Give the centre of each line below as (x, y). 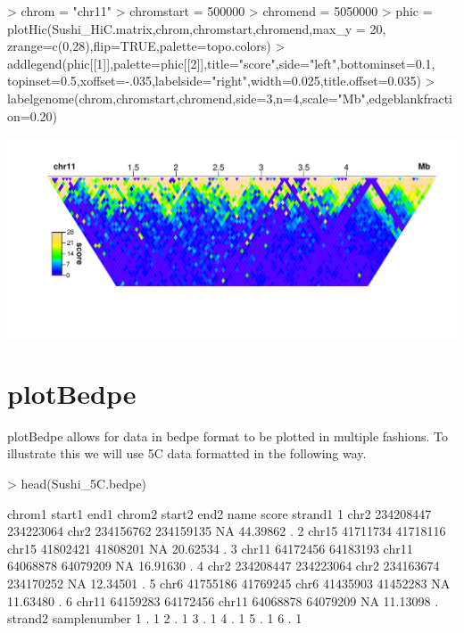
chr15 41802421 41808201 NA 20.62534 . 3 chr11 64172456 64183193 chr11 (210, 548)
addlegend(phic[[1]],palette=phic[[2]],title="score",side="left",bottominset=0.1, (221, 63)
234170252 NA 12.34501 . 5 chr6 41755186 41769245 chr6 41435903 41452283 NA (229, 583)
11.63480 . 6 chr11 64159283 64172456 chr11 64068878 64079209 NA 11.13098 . (223, 600)
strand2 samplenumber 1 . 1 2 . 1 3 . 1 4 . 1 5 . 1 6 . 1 (155, 618)
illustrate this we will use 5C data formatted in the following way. (187, 453)
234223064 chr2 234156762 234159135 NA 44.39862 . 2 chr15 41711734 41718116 (227, 531)
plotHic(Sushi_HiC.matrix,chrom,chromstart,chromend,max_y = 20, (197, 28)
